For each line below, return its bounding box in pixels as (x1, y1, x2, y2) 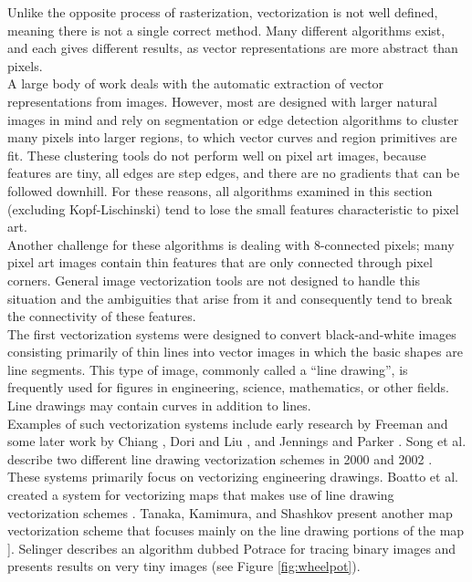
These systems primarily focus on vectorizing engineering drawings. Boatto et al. (7, 467, 458, 486)
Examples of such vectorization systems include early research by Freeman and (7, 413, 448, 432)
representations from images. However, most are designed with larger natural (7, 91, 437, 110)
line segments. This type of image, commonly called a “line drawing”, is (7, 359, 408, 379)
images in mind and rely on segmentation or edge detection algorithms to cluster (7, 109, 459, 129)
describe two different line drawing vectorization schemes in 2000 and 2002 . (7, 449, 433, 468)
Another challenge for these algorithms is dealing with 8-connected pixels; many (7, 234, 455, 254)
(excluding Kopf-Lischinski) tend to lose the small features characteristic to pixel (7, 199, 459, 218)
